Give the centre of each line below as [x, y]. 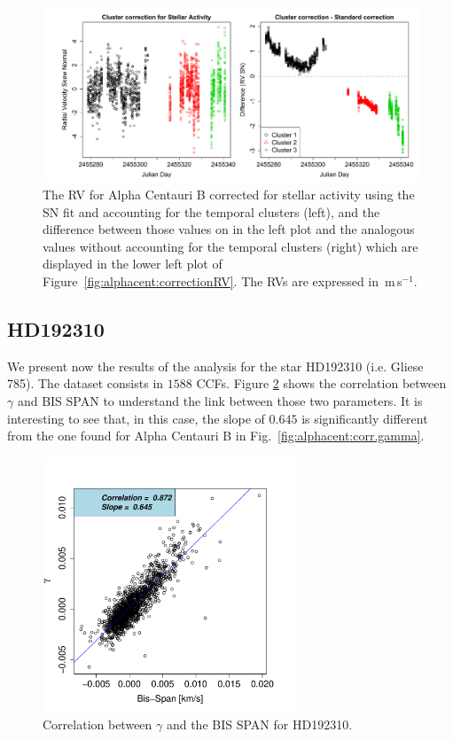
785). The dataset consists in [86, 383]
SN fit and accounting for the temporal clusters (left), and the [211, 211]
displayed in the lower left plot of [133, 264]
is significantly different [365, 418]
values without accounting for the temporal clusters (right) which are [230, 246]
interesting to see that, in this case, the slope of [136, 418]
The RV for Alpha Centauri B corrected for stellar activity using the [229, 195]
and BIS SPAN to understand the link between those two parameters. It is [220, 401]
